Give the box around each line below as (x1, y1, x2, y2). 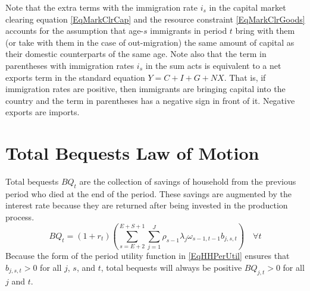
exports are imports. (5, 106, 80, 118)
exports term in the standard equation (5, 71, 145, 83)
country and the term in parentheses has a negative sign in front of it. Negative (5, 94, 295, 106)
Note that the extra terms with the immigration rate (5, 1, 198, 13)
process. (5, 211, 35, 223)
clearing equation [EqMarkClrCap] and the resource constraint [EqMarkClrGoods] (5, 12, 305, 25)
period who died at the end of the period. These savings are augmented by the (5, 187, 292, 200)
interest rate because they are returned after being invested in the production (5, 199, 288, 211)
